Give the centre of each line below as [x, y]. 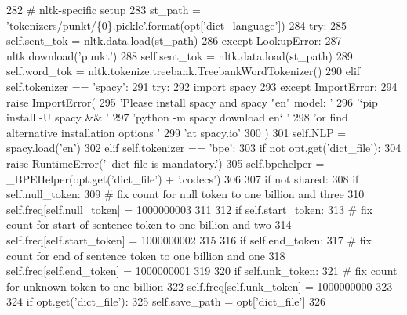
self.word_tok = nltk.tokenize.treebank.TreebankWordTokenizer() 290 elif [184, 71]
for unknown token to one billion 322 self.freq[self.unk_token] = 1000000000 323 [200, 286]
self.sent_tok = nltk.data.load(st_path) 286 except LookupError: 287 [174, 40]
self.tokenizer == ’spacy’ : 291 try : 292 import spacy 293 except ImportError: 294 [202, 86]
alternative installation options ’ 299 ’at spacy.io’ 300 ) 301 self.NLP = [176, 132]
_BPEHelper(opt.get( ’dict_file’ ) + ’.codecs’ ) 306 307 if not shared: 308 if [183, 178]
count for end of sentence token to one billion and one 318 [146, 255]
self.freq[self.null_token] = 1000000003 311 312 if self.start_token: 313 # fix [190, 209]
